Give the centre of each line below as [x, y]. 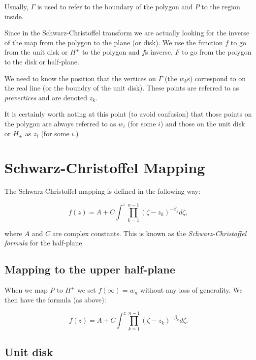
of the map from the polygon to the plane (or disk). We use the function [114, 42]
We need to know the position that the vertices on [80, 78]
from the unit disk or [36, 52]
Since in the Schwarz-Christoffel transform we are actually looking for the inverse [127, 33]
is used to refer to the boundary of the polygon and [115, 6]
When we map [26, 290]
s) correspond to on [217, 78]
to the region [221, 6]
